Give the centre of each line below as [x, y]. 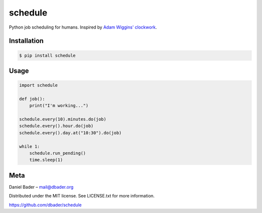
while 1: [30, 146]
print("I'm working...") [59, 106]
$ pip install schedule [48, 55]
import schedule [39, 85]
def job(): [32, 99]
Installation [26, 41]
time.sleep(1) [46, 160]
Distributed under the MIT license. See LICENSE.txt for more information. [82, 196]
